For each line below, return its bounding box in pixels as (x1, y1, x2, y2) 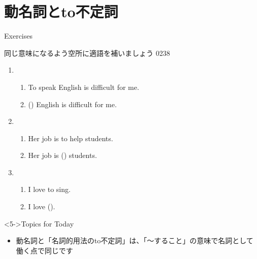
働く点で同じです (16, 245, 73, 255)
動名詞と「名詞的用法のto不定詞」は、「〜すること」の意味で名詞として (16, 235, 253, 246)
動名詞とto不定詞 (4, 1, 118, 22)
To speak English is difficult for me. (28, 81, 139, 92)
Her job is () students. (28, 150, 97, 160)
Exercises (4, 30, 33, 41)
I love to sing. (28, 184, 71, 195)
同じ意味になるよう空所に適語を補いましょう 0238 (4, 47, 170, 58)
